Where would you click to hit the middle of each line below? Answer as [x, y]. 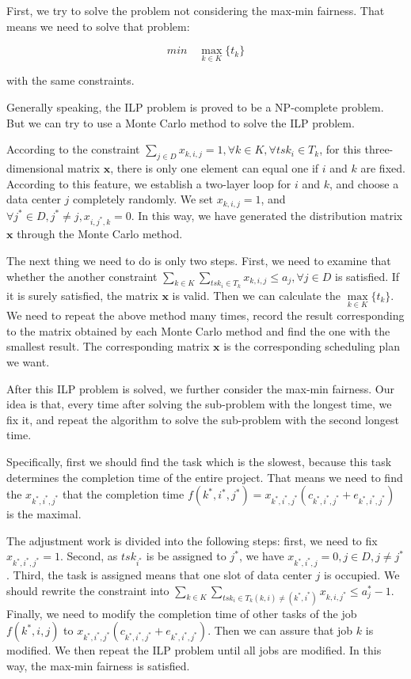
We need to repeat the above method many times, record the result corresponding [205, 315]
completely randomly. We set [143, 199]
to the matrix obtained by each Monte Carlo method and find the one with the [198, 330]
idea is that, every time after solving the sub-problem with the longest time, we [199, 404]
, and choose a [364, 183]
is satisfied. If [367, 276]
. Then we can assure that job [280, 630]
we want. [28, 362]
